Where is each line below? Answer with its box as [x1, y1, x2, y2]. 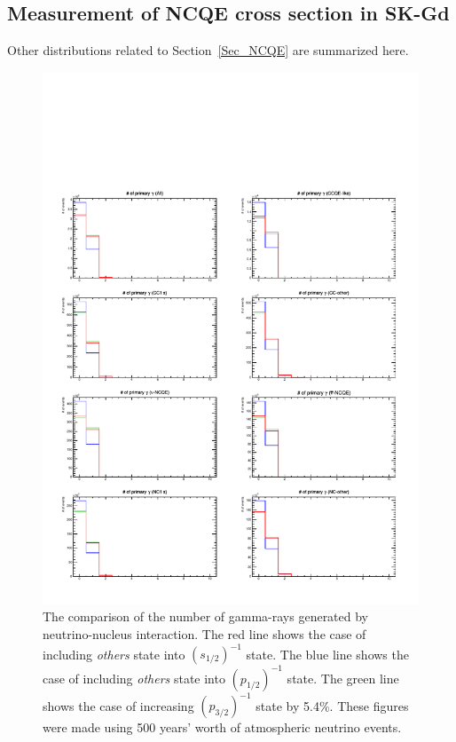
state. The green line [287, 668, 399, 687]
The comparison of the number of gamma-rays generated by [43, 607, 369, 626]
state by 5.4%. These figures [256, 696, 409, 714]
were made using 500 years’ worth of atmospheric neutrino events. [43, 718, 402, 736]
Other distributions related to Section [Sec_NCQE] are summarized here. [7, 41, 409, 59]
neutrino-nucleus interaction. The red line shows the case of [43, 624, 366, 643]
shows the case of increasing [43, 696, 194, 714]
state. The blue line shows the [246, 644, 409, 662]
